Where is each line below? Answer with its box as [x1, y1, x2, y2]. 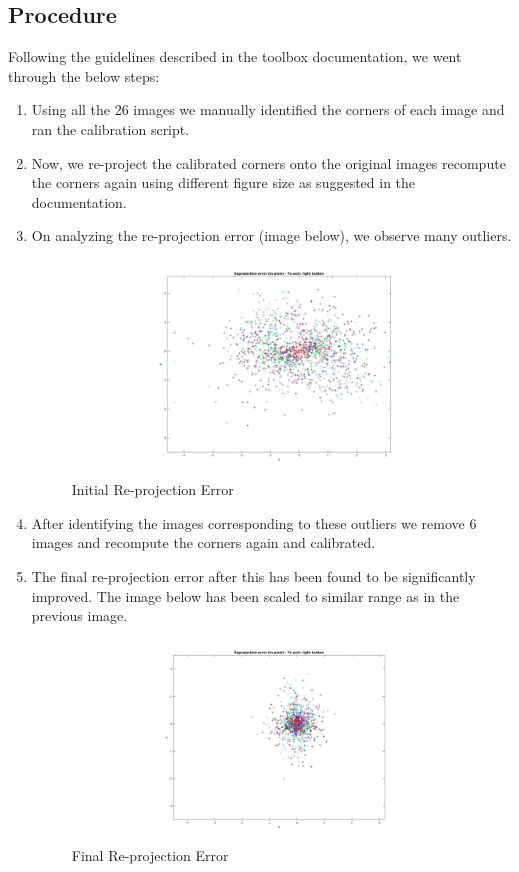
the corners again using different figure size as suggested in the [31, 172, 416, 193]
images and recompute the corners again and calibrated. [31, 532, 376, 553]
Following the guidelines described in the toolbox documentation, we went [8, 46, 462, 67]
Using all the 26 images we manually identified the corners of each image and [31, 99, 505, 120]
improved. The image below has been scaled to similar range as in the [31, 585, 460, 606]
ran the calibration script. [31, 118, 190, 139]
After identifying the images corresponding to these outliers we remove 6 [31, 512, 477, 533]
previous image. [31, 605, 128, 626]
